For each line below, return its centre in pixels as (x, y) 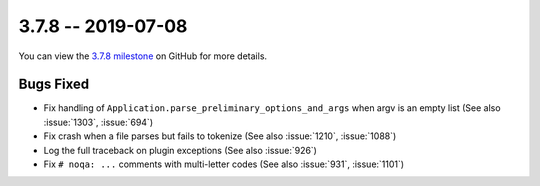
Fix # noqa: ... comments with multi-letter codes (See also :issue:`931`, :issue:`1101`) (224, 164)
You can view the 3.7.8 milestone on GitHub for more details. (143, 56)
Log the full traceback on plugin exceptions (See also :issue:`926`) (180, 150)
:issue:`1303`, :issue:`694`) (98, 122)
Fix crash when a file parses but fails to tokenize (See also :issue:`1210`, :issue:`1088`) (220, 136)
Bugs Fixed (54, 84)
